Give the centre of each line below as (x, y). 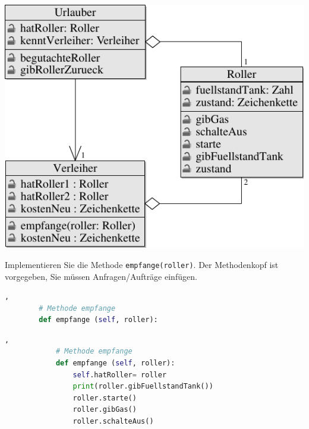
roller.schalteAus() (113, 422)
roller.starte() (105, 398)
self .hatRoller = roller (120, 375)
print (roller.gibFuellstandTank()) (143, 387)
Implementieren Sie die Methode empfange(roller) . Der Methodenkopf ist (142, 264)
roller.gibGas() (105, 410)
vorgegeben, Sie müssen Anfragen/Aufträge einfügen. (101, 276)
